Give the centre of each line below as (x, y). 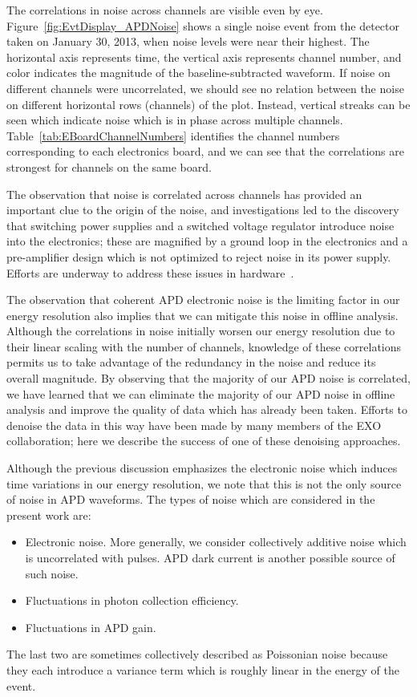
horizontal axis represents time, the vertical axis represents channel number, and (204, 57)
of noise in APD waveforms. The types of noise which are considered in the (191, 499)
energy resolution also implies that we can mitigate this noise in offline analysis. (202, 315)
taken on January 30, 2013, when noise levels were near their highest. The (188, 41)
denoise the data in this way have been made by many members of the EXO (194, 425)
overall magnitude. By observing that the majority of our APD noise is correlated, (208, 378)
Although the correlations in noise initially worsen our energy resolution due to (201, 331)
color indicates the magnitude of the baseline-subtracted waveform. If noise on (198, 73)
